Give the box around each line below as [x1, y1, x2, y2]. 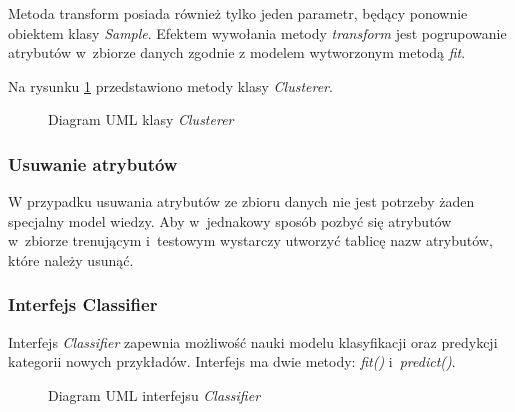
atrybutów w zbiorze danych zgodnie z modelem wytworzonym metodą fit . [8, 42, 466, 63]
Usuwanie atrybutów [8, 151, 178, 176]
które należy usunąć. [8, 249, 134, 270]
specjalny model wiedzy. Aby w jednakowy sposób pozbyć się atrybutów [8, 210, 452, 231]
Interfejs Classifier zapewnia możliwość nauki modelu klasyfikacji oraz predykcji [8, 331, 498, 352]
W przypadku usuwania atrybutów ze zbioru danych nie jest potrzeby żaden [8, 191, 475, 212]
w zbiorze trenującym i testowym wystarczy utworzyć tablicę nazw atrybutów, [8, 230, 493, 251]
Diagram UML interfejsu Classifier [48, 384, 261, 405]
